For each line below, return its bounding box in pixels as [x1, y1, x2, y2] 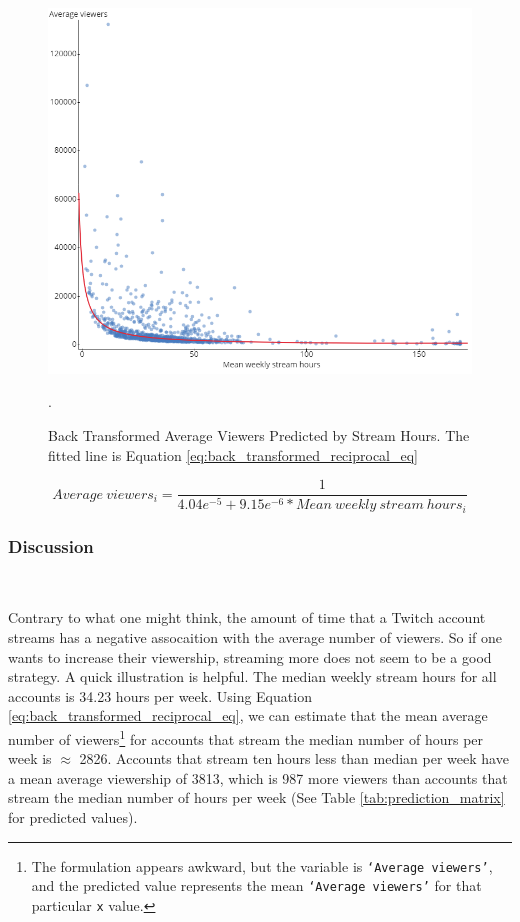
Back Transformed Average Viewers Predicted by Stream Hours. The [48, 424, 470, 445]
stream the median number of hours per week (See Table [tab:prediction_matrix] [8, 787, 505, 808]
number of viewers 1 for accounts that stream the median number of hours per [8, 725, 484, 749]
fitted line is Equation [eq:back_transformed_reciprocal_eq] [48, 444, 419, 465]
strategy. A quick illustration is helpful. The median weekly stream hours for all [8, 666, 497, 687]
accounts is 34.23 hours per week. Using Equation [8, 685, 312, 706]
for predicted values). [8, 806, 138, 827]
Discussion [8, 534, 94, 559]
